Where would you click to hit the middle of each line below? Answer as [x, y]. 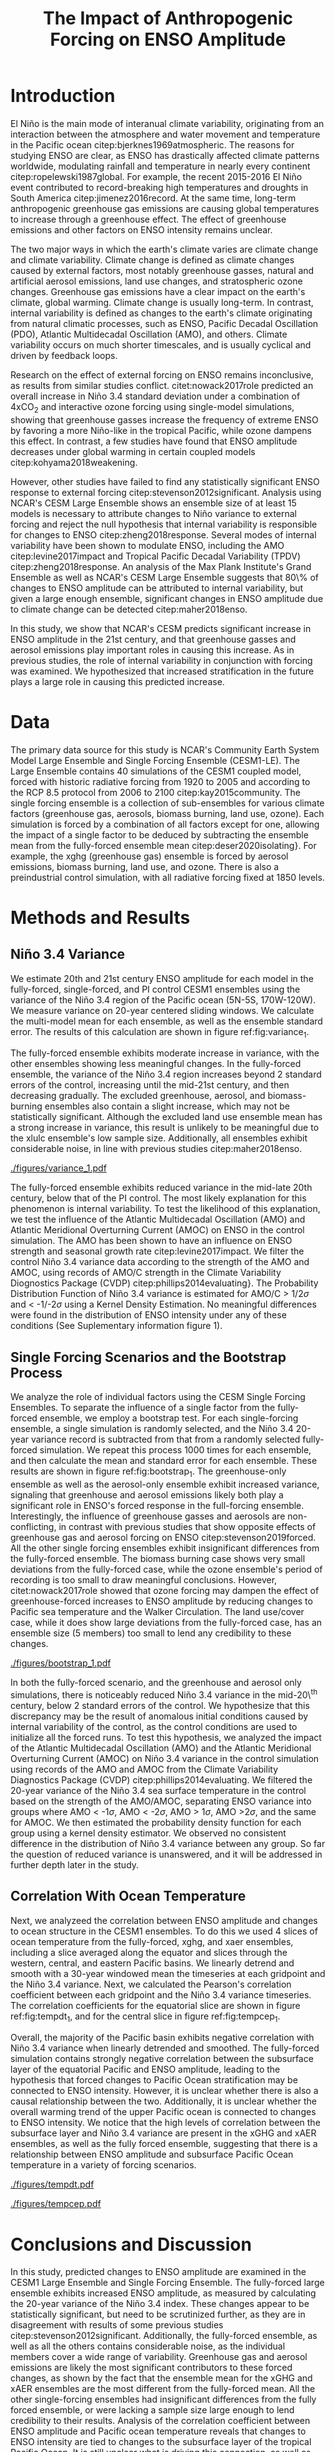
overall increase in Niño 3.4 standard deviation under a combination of [155, 396]
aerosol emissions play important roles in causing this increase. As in [152, 649]
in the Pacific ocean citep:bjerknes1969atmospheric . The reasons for [152, 144]
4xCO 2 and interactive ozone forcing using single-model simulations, [152, 407]
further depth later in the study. [75, 1864]
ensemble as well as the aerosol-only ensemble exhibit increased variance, [165, 1484]
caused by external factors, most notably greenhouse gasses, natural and [162, 270]
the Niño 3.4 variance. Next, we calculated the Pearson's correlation [151, 1984]
